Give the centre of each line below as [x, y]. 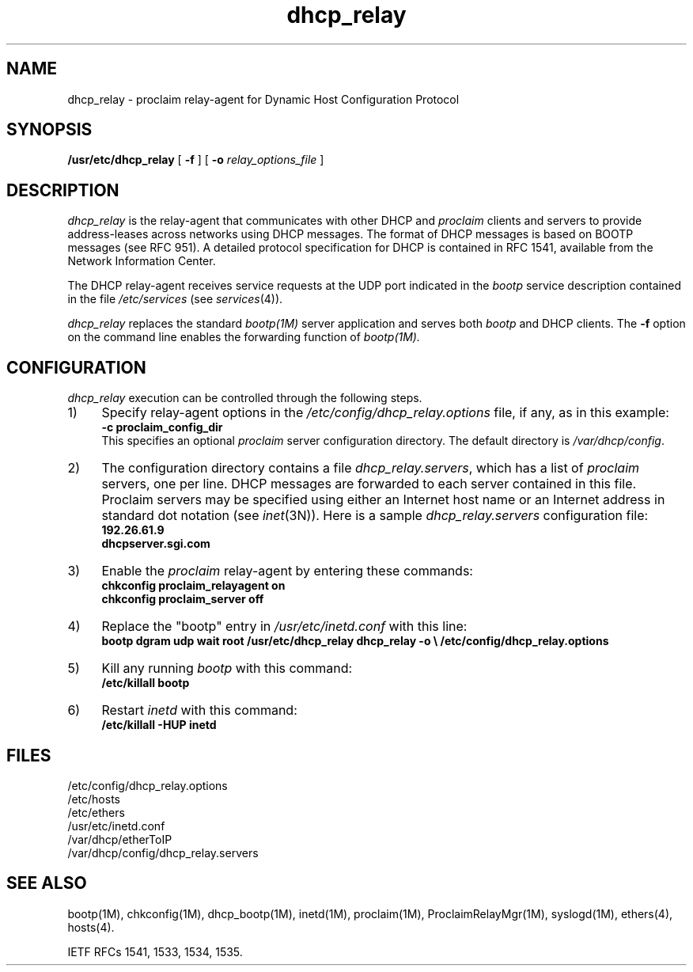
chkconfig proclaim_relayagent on [193, 586]
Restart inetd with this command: [199, 710]
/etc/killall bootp [146, 683]
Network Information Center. [142, 261]
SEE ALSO [47, 883]
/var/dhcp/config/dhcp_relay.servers [163, 852]
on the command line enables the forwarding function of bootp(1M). [244, 337]
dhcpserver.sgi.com [156, 544]
